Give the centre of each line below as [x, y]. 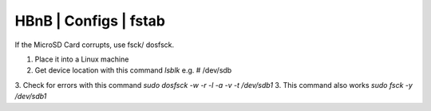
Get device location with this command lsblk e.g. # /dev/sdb [133, 70]
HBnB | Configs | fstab [90, 21]
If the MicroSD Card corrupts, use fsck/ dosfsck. [95, 45]
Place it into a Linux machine [82, 59]
